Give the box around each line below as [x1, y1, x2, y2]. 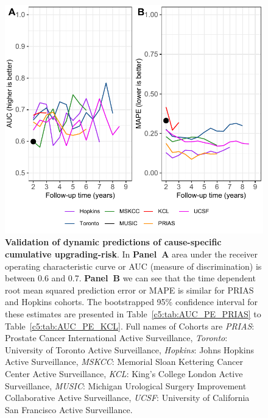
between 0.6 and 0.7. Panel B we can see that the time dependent [5, 272, 256, 284]
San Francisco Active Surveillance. [5, 403, 133, 416]
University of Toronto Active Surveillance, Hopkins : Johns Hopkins [5, 343, 254, 356]
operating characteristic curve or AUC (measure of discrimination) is [5, 259, 262, 272]
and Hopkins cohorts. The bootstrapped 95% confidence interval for [5, 295, 258, 308]
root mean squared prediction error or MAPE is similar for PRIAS [5, 283, 254, 296]
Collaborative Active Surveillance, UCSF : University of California [5, 391, 250, 404]
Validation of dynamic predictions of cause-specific [5, 236, 222, 248]
